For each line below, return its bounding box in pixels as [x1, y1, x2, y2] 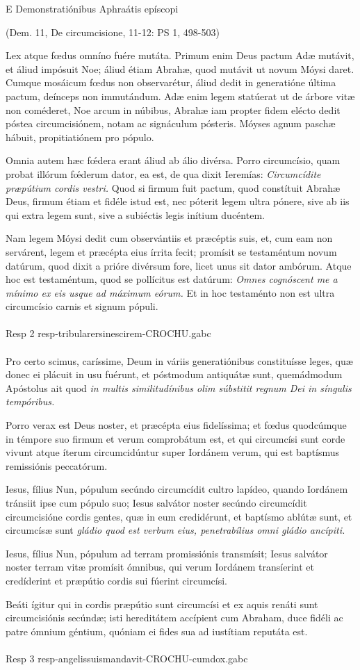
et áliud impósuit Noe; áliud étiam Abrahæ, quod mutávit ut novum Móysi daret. [6, 61, 354, 76]
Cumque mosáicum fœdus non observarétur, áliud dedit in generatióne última [6, 75, 336, 90]
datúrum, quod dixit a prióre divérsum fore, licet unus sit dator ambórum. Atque [6, 258, 352, 272]
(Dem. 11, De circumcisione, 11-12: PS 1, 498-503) [6, 24, 220, 39]
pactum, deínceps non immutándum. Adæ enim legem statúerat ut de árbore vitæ [6, 88, 355, 103]
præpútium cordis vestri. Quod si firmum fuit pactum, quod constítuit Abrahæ [6, 180, 341, 195]
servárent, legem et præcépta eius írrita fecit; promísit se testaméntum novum [6, 244, 337, 259]
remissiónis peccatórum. [6, 458, 108, 473]
